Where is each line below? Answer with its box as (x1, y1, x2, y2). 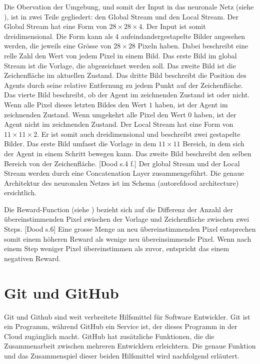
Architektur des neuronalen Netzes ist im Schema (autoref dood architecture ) (4, 177, 239, 188)
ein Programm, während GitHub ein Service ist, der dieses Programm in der (4, 321, 237, 332)
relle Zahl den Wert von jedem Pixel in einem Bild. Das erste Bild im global (4, 50, 237, 60)
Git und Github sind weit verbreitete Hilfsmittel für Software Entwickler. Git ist (4, 311, 250, 322)
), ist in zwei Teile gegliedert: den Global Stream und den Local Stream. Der (4, 11, 238, 21)
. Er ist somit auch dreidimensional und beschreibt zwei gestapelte (37, 128, 240, 139)
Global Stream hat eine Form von (4, 21, 107, 31)
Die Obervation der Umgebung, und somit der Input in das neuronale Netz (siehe (4, 1, 254, 11)
